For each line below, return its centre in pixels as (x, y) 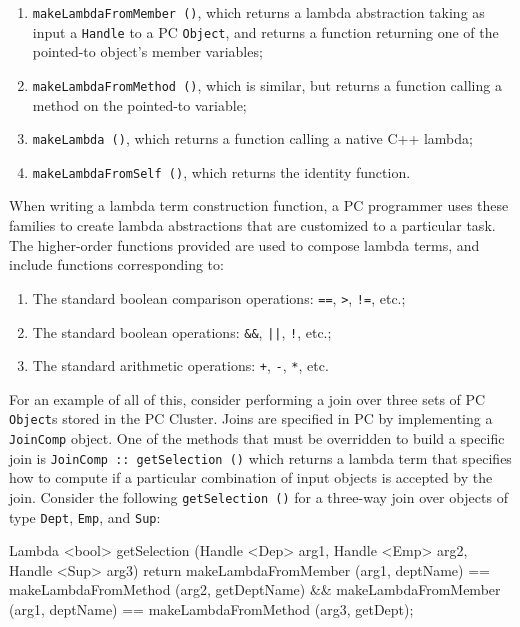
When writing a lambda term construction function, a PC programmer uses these (259, 205)
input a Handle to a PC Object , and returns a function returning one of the (265, 31)
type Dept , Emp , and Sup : (85, 516)
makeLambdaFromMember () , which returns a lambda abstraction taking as (258, 12)
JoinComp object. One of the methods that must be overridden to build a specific (257, 438)
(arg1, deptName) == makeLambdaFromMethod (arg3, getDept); (211, 609)
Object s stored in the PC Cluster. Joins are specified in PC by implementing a (251, 418)
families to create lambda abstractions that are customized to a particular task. (252, 225)
